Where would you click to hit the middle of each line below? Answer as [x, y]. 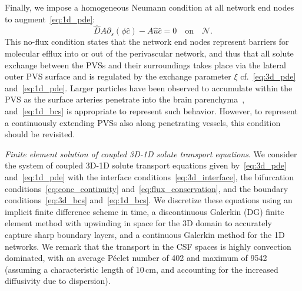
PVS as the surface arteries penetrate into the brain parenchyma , [125, 99]
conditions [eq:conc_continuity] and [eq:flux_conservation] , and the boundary [147, 188]
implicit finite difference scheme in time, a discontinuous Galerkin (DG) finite [145, 211]
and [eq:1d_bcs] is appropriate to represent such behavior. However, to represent [151, 110]
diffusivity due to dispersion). [58, 281]
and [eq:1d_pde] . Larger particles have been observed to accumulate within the [149, 87]
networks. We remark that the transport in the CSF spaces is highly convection [148, 246]
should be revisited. [40, 134]
